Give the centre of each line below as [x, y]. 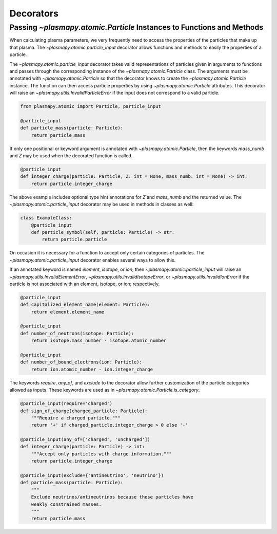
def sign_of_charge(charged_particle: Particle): [84, 411]
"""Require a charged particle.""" [76, 418]
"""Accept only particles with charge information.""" [101, 454]
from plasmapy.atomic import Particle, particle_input [91, 106]
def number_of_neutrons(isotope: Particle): [77, 333]
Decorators [34, 13]
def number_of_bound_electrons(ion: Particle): [81, 362]
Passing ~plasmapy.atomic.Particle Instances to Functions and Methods [136, 27]
